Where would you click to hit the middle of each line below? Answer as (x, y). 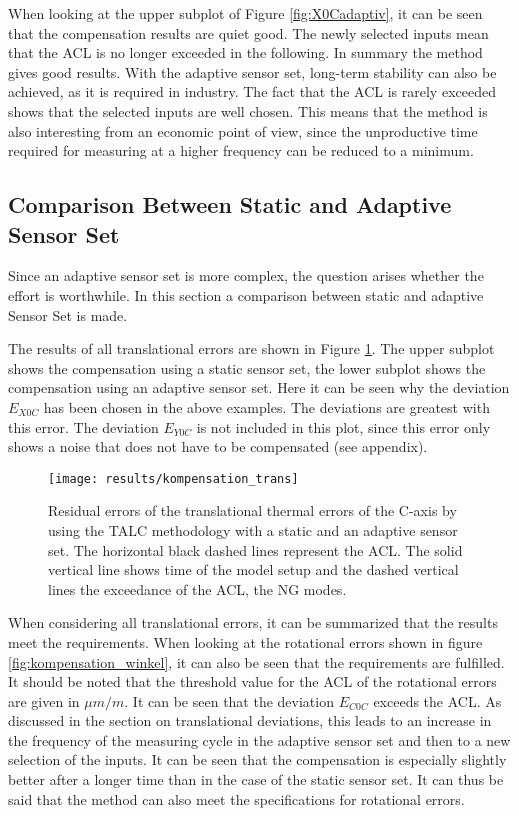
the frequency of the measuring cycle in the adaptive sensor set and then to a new (259, 739)
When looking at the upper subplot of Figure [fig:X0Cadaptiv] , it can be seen (245, 13)
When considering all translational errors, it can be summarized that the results (253, 622)
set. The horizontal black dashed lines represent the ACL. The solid (255, 549)
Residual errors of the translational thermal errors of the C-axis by (252, 510)
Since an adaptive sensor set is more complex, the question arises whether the (246, 275)
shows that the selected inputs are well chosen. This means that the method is (248, 110)
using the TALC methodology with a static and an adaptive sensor (253, 529)
